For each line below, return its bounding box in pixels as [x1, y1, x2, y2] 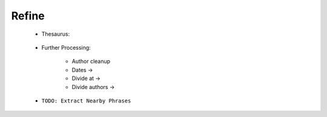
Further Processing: [41, 44, 91, 51]
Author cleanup [71, 58, 111, 65]
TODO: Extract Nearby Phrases [41, 97, 131, 104]
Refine [11, 9, 45, 22]
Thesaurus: [41, 30, 70, 38]
